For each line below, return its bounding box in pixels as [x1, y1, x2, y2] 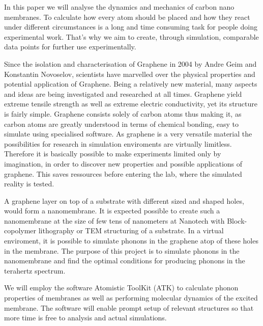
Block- [227, 215, 247, 226]
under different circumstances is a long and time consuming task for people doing [4, 21, 257, 32]
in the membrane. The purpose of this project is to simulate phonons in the [4, 245, 240, 256]
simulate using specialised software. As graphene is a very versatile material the [4, 128, 252, 139]
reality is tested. [4, 178, 54, 189]
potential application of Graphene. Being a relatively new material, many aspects [4, 78, 257, 89]
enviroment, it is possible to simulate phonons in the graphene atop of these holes [4, 235, 258, 246]
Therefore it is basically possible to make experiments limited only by [4, 148, 221, 159]
